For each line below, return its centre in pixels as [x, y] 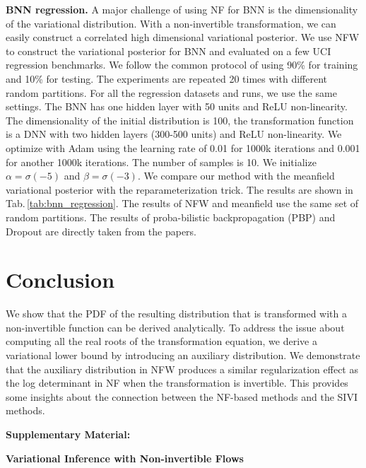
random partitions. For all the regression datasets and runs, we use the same [171, 92]
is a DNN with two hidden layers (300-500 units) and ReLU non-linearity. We [174, 134]
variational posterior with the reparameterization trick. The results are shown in [179, 189]
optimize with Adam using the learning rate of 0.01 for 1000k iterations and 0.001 [183, 147]
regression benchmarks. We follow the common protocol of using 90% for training [182, 65]
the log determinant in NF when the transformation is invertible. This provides [177, 383]
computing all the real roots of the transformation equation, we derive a [161, 341]
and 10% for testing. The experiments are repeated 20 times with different [166, 78]
